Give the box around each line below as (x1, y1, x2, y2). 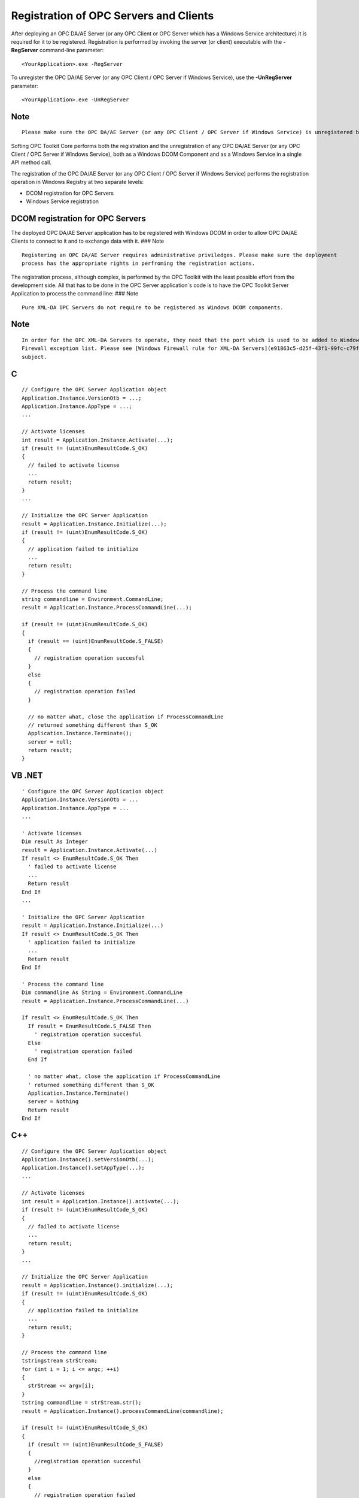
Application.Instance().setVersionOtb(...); (22, 1156, 155, 1162)
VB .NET (11, 771, 43, 781)
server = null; (28, 738, 72, 745)
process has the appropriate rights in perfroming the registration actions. (22, 260, 255, 267)
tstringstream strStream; (22, 1357, 98, 1364)
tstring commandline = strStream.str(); (22, 1399, 142, 1406)
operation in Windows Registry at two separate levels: (11, 179, 144, 186)
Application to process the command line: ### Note (11, 290, 139, 297)
